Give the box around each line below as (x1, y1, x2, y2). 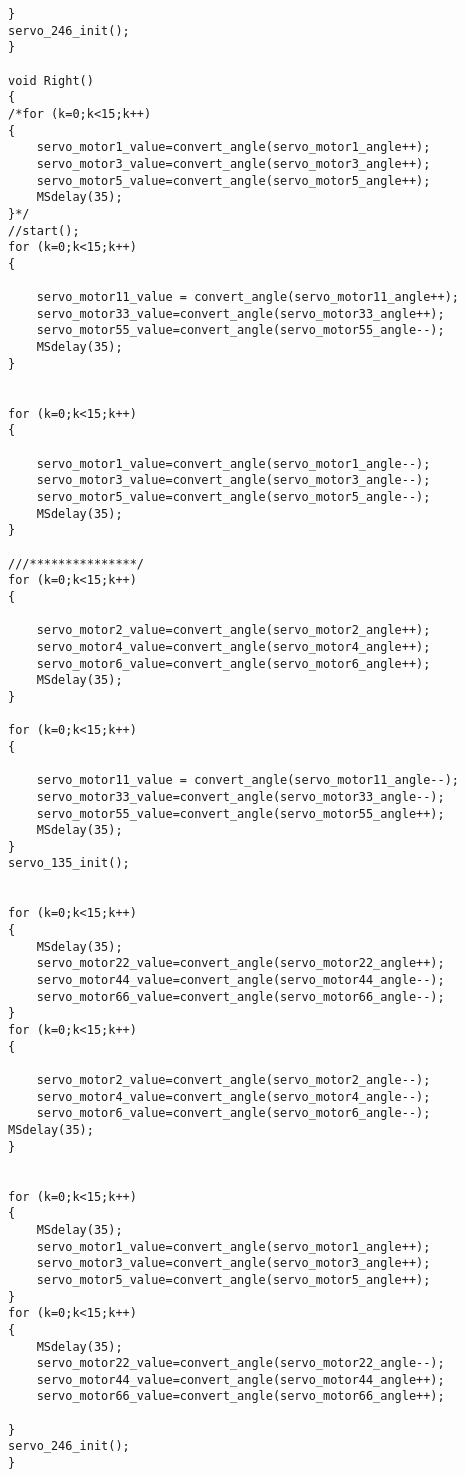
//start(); (8, 223, 80, 238)
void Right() (8, 73, 94, 88)
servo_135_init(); (8, 856, 130, 871)
